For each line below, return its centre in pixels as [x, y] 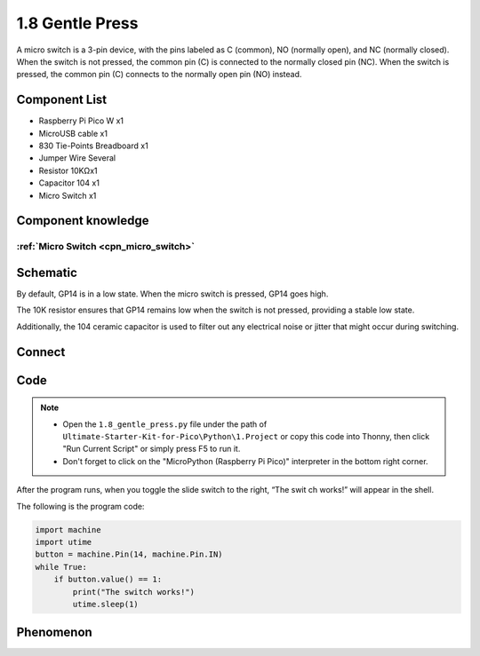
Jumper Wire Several [77, 158]
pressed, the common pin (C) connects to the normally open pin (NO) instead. [159, 75]
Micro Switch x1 [68, 195]
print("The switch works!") [134, 592]
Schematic [47, 272]
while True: [61, 567]
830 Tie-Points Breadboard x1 [93, 146]
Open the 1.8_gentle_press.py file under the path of [165, 424]
